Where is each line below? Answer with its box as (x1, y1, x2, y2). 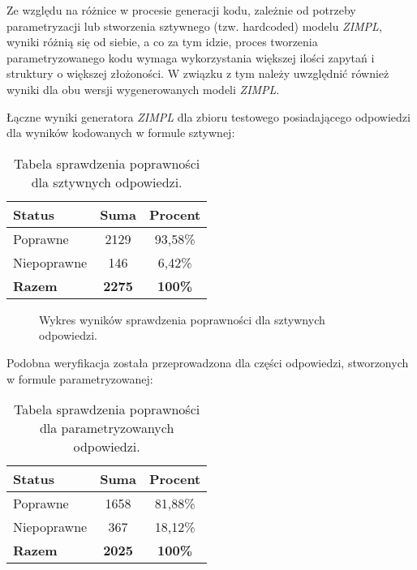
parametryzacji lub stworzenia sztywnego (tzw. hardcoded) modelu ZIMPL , (6, 17, 382, 34)
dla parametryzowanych (39, 418, 174, 438)
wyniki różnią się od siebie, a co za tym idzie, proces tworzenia (6, 33, 318, 50)
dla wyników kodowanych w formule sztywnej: (6, 124, 235, 141)
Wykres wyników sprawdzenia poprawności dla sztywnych (39, 311, 325, 328)
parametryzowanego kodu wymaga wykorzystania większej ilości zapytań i (6, 49, 375, 66)
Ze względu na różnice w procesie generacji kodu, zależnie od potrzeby (6, 2, 356, 18)
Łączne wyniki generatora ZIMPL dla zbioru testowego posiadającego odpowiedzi (6, 108, 411, 125)
